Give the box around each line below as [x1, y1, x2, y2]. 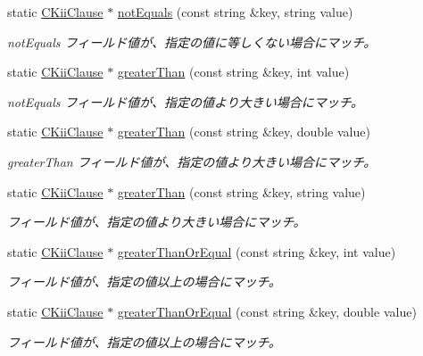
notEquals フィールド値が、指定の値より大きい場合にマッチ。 [7, 92, 364, 111]
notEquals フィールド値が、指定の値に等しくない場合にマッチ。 [7, 32, 377, 51]
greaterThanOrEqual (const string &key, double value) [117, 302, 417, 320]
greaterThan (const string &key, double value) [117, 122, 370, 141]
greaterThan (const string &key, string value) [117, 182, 366, 201]
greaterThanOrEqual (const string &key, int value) [117, 242, 396, 261]
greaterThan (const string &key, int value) [117, 62, 350, 81]
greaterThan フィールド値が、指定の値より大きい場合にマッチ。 [7, 152, 377, 170]
